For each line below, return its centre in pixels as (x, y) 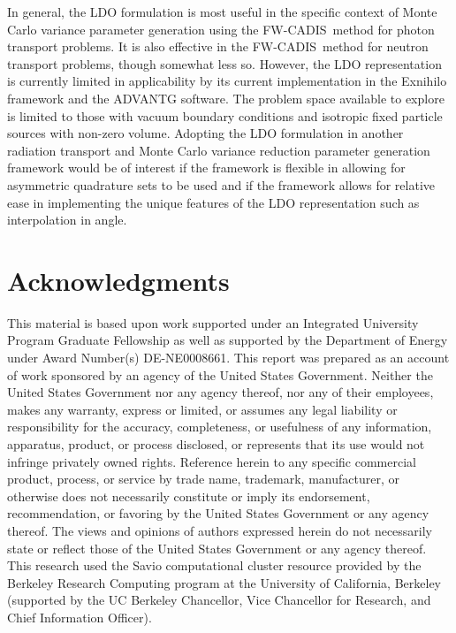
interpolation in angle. (67, 220)
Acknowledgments (118, 280)
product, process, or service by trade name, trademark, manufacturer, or (203, 479)
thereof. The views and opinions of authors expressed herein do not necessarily (220, 530)
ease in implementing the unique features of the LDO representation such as (213, 202)
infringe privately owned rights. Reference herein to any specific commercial (212, 461)
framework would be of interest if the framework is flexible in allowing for (206, 168)
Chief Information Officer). (80, 617)
